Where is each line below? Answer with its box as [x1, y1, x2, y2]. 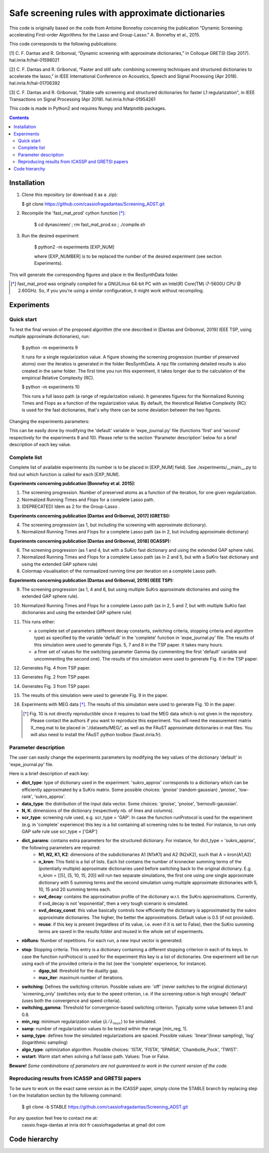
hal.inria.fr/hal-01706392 [9, 80, 60, 86]
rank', [21, 794, 33, 800]
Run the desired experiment [21, 233, 79, 239]
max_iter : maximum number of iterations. [38, 975, 124, 981]
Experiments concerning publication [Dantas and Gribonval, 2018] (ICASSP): [9, 538, 171, 544]
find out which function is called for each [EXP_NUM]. [9, 471, 120, 477]
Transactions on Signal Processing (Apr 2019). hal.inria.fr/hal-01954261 [9, 96, 156, 102]
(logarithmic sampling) [21, 1039, 68, 1045]
